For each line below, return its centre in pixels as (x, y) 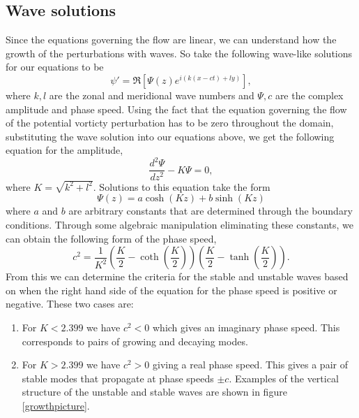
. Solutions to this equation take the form (182, 186)
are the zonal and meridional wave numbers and (152, 95)
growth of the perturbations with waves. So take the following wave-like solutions (179, 53)
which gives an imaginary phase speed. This (246, 327)
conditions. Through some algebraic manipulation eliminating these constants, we (180, 224)
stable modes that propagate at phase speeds (118, 378)
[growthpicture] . (56, 405)
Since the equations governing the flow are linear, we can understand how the (171, 39)
